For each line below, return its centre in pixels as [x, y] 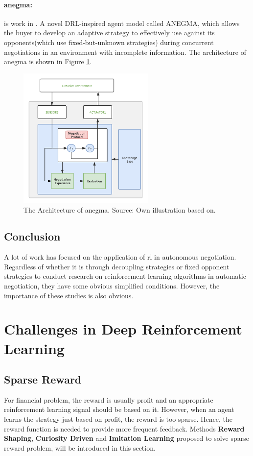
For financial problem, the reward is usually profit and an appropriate [109, 399]
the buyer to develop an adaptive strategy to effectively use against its [109, 33]
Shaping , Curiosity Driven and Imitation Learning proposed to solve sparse [126, 438]
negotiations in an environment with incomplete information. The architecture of [125, 52]
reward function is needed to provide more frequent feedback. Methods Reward [124, 428]
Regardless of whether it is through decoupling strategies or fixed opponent [117, 266]
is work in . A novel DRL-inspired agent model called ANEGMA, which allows [122, 23]
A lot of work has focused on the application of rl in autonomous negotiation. [120, 257]
